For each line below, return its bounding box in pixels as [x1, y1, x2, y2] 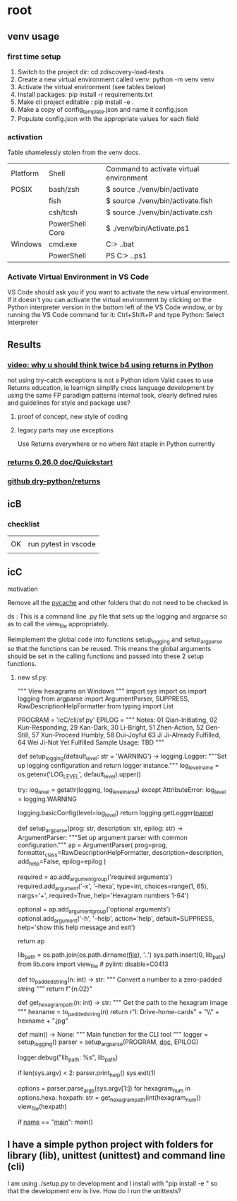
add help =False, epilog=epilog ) [17, 857, 107, 868]
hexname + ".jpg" [17, 1016, 68, 1025]
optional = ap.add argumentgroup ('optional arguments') [17, 904, 171, 915]
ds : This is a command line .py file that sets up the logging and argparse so [7, 612, 228, 621]
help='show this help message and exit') [17, 923, 135, 932]
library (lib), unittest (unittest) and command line [7, 1149, 226, 1161]
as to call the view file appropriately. [7, 620, 109, 630]
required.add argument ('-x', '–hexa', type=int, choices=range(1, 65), [17, 882, 209, 892]
